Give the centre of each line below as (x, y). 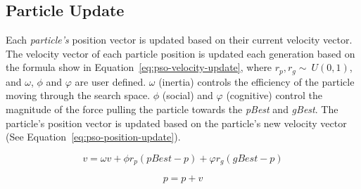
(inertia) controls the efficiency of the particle (256, 81)
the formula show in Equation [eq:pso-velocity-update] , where (139, 67)
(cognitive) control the (274, 95)
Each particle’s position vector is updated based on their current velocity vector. (179, 40)
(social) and (188, 95)
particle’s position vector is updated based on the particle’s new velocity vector (176, 123)
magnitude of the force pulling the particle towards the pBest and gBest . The (172, 109)
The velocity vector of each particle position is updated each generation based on (180, 53)
